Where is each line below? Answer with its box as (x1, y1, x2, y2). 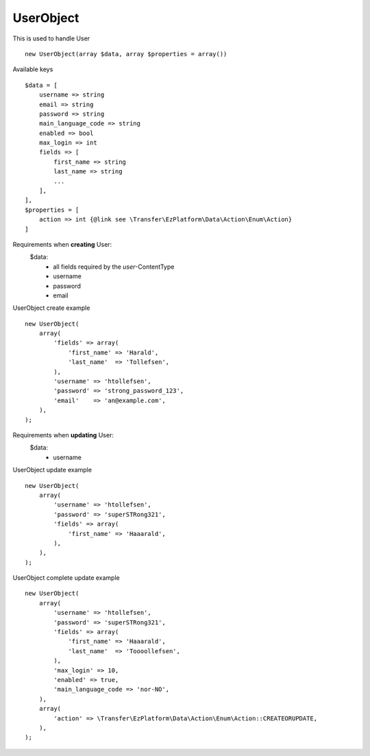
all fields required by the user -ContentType (53, 263, 175, 271)
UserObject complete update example (12, 574, 120, 582)
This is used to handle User (12, 34, 90, 42)
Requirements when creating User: (12, 240, 112, 248)
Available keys (12, 65, 53, 73)
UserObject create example (12, 304, 90, 312)
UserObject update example (12, 466, 92, 474)
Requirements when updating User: (12, 431, 114, 439)
